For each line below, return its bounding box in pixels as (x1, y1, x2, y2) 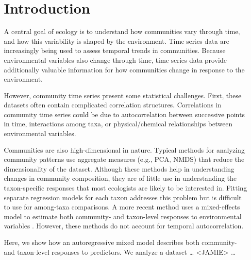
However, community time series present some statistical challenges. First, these (4, 90, 241, 100)
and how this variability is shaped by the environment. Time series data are (4, 35, 230, 46)
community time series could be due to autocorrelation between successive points (4, 109, 245, 119)
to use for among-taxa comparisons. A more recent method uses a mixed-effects (4, 202, 240, 212)
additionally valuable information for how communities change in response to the (4, 64, 245, 74)
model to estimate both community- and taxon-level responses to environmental (4, 211, 242, 221)
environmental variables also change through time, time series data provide (4, 54, 227, 65)
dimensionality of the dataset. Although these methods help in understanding (4, 163, 234, 173)
